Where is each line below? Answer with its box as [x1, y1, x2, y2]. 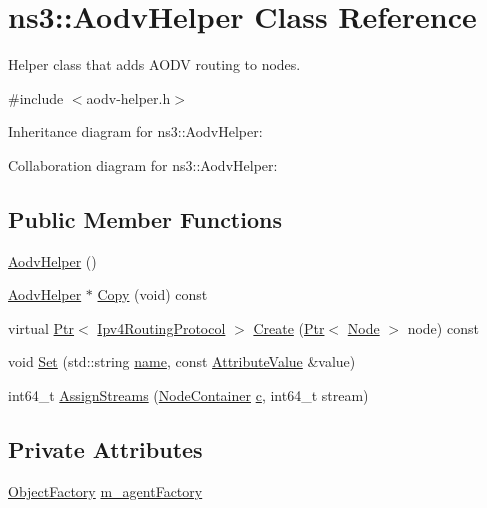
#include [8, 87, 64, 108]
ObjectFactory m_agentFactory [8, 480, 203, 501]
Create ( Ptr [253, 317, 325, 338]
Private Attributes [8, 434, 203, 465]
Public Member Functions [8, 203, 282, 234]
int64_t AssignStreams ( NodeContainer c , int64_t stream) [8, 385, 369, 406]
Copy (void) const [97, 284, 208, 305]
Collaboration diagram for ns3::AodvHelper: [8, 154, 278, 175]
